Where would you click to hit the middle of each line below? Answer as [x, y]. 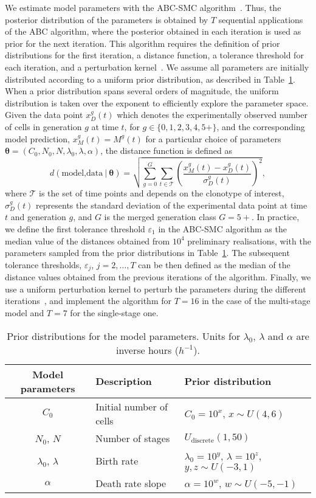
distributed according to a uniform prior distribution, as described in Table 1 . [150, 79]
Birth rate [117, 460]
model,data [82, 174]
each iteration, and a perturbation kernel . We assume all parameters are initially [157, 67]
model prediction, [38, 138]
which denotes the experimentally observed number [212, 115]
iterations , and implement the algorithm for [88, 301]
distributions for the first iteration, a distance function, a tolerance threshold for [154, 55]
